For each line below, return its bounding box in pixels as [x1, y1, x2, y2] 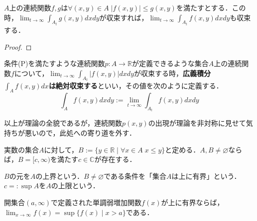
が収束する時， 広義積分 [134, 68, 211, 78]
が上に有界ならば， [161, 197, 224, 208]
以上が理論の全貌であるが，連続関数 [4, 118, 123, 128]
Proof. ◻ [4, 41, 32, 52]
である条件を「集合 [104, 170, 167, 181]
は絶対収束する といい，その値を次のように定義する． [48, 80, 223, 91]
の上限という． [51, 180, 100, 191]
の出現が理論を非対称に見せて [148, 118, 246, 128]
